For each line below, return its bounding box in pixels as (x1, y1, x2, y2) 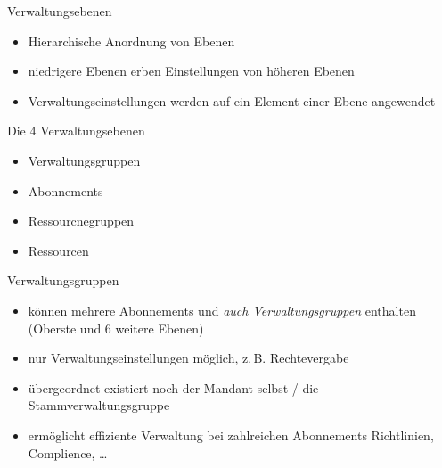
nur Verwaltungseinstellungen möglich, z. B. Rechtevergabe (28, 349, 349, 367)
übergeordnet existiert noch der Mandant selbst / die (28, 378, 319, 397)
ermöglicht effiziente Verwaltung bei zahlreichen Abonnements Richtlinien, (28, 425, 434, 444)
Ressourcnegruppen (28, 211, 135, 230)
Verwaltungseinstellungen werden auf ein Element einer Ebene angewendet (28, 91, 436, 110)
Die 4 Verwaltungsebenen (7, 121, 145, 140)
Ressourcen (28, 241, 89, 259)
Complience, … (28, 443, 108, 462)
